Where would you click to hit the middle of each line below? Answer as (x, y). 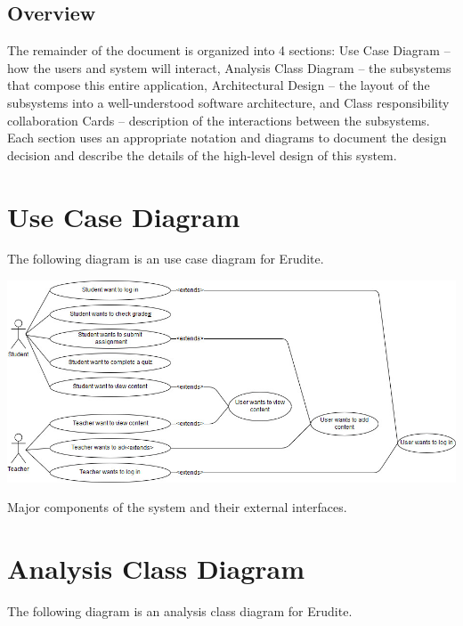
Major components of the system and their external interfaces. (177, 507)
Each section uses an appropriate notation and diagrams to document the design (227, 138)
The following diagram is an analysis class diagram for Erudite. (180, 611)
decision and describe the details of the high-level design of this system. (202, 154)
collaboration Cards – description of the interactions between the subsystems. (219, 120)
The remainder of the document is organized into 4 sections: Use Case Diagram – (229, 50)
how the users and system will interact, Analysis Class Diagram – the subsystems (229, 67)
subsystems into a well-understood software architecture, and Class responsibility (228, 102)
